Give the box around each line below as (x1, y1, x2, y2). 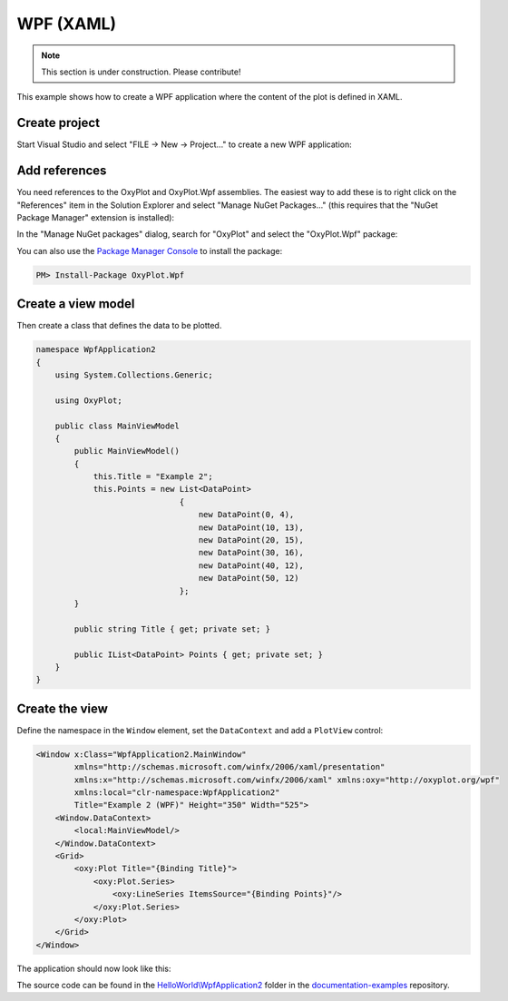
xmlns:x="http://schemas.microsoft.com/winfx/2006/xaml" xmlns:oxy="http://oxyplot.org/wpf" (73, 774, 501, 785)
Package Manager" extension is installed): (16, 211, 175, 222)
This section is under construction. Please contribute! (41, 66, 241, 77)
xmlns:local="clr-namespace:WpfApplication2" (73, 787, 280, 798)
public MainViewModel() (73, 446, 181, 456)
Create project (16, 115, 100, 131)
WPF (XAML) (16, 14, 117, 34)
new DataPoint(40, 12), (198, 560, 304, 571)
